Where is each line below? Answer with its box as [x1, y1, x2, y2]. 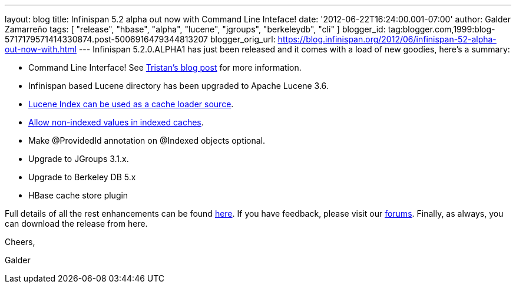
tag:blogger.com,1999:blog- [388, 24, 495, 34]
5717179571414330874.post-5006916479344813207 [5, 34, 209, 44]
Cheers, [5, 237, 35, 247]
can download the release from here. [5, 219, 148, 229]
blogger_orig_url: [210, 34, 276, 44]
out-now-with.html [5, 44, 77, 54]
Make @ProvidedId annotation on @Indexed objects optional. [28, 135, 266, 145]
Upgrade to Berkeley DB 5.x [28, 172, 136, 182]
